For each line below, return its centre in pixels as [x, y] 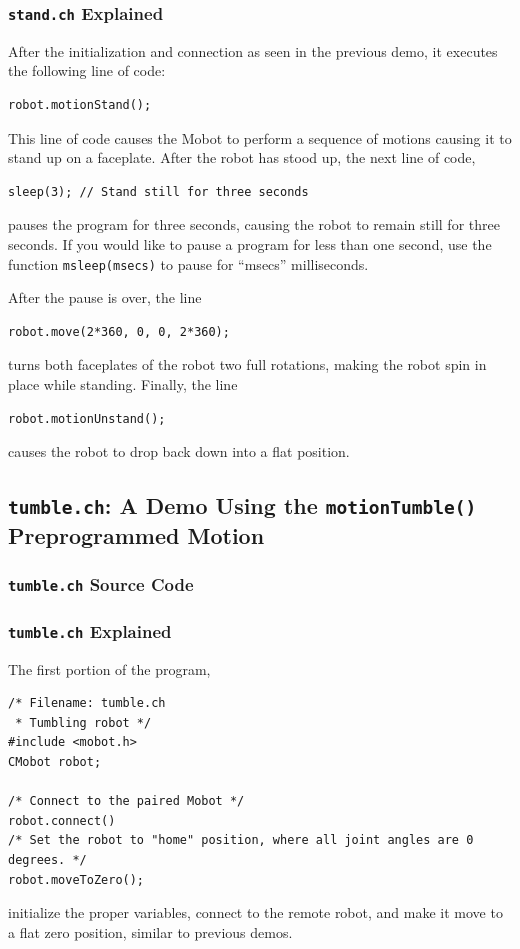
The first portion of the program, [109, 668]
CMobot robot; [55, 762]
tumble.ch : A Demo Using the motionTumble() [242, 505]
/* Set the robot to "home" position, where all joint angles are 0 [241, 840]
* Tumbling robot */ [83, 722]
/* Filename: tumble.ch [87, 703]
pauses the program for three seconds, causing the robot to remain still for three [254, 224]
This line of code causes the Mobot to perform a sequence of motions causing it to [260, 137]
